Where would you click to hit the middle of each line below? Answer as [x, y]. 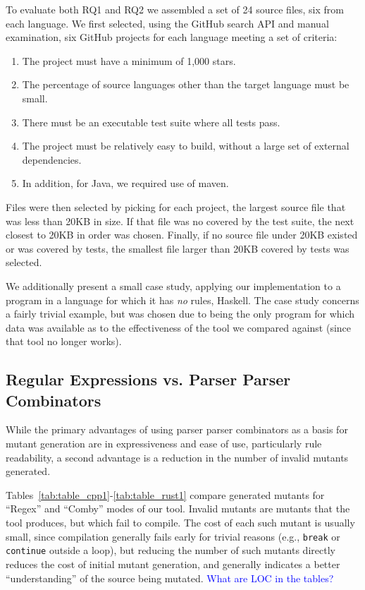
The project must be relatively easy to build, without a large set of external [186, 146]
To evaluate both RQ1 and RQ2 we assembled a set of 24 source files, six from [175, 9]
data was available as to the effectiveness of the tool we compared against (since [179, 327]
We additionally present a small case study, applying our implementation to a [173, 285]
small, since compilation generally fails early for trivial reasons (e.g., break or [173, 536]
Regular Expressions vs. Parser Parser [148, 379]
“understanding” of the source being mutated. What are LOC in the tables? [170, 578]
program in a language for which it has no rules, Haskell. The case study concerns [182, 300]
